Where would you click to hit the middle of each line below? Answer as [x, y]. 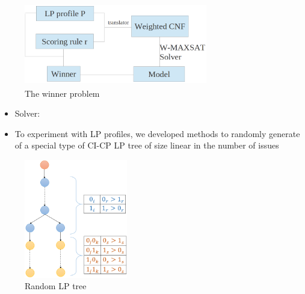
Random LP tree [56, 286]
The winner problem [62, 93]
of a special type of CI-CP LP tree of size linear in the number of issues [147, 145]
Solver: [27, 113]
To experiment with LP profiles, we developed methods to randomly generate [157, 133]
